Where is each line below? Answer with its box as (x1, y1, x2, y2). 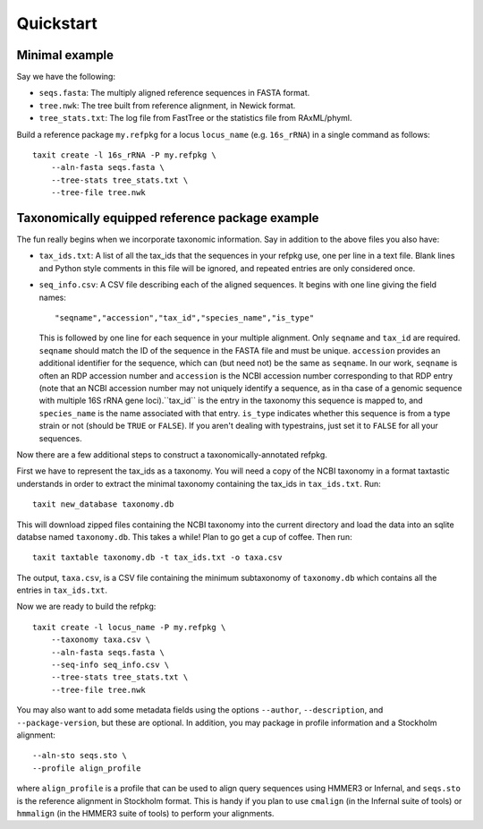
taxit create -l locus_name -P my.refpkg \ (32, 622, 226, 632)
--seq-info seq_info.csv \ (50, 660, 170, 671)
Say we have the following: (16, 72, 116, 82)
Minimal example (16, 47, 114, 63)
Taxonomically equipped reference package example (16, 210, 319, 226)
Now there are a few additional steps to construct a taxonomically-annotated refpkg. (16, 449, 328, 460)
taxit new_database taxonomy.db (32, 500, 174, 509)
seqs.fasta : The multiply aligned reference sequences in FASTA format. (38, 88, 310, 98)
